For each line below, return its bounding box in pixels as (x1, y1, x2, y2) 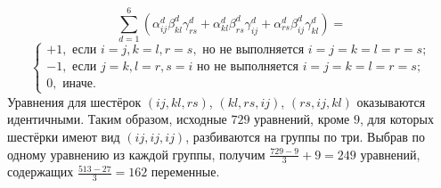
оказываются (356, 92, 426, 110)
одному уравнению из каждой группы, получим (7, 144, 265, 163)
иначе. (62, 78, 96, 91)
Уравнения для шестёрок (7, 92, 142, 110)
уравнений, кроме (254, 110, 350, 128)
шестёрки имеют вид (7, 127, 120, 145)
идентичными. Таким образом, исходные (7, 110, 227, 128)
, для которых (359, 110, 434, 128)
